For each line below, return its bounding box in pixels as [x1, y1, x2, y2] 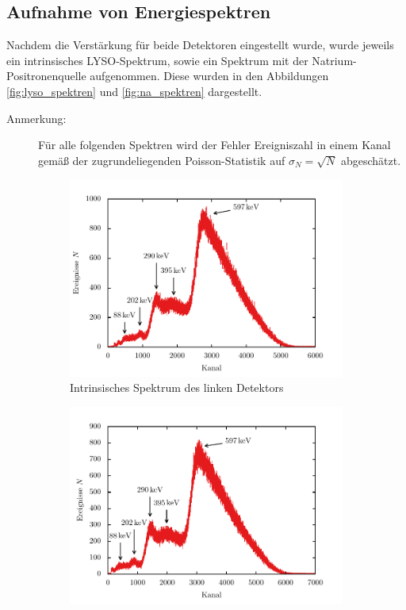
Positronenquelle [6, 67, 86, 84]
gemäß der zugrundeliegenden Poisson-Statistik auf [38, 152, 285, 168]
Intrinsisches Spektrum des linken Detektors [70, 379, 284, 396]
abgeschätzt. [340, 152, 401, 168]
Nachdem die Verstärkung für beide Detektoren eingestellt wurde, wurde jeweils [6, 36, 394, 53]
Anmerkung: [6, 109, 67, 126]
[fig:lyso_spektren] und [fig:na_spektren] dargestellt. [6, 82, 262, 99]
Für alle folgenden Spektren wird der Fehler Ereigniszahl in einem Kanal [38, 136, 391, 153]
